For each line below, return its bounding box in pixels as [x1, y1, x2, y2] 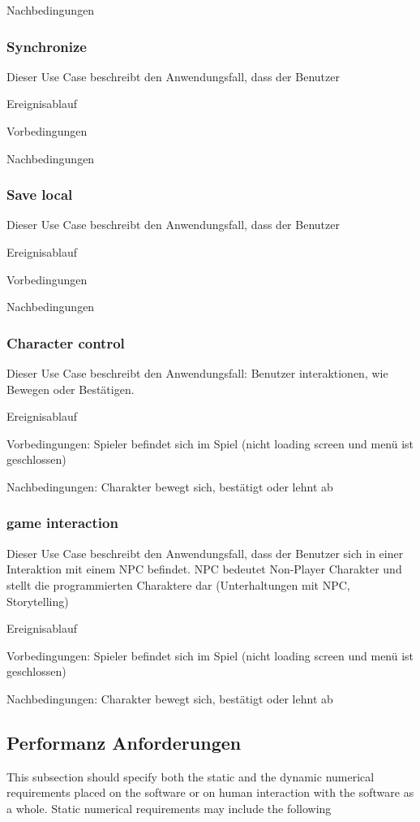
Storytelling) [6, 592, 69, 609]
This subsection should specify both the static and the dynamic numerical [6, 768, 375, 785]
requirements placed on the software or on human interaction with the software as [6, 784, 414, 801]
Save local [6, 184, 73, 205]
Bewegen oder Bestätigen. [6, 380, 135, 397]
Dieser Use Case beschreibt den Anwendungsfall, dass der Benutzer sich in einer [6, 544, 404, 561]
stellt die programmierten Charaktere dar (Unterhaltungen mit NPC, [6, 576, 350, 593]
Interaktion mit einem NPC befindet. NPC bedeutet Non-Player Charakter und [6, 560, 402, 578]
